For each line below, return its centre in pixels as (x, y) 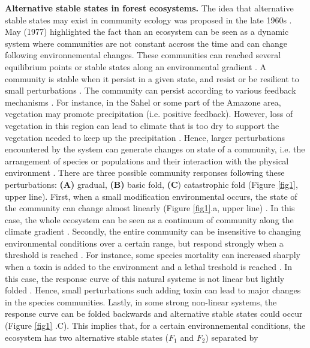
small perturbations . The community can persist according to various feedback (151, 90)
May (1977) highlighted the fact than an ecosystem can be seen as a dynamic (147, 31)
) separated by (232, 337)
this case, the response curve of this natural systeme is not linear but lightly (145, 278)
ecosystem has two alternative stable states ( (87, 337)
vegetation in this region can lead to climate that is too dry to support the (142, 125)
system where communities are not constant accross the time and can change (146, 43)
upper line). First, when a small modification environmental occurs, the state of (151, 196)
